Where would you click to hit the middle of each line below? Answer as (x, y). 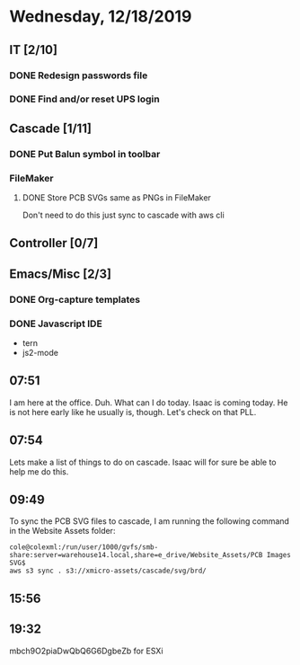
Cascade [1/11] (51, 128)
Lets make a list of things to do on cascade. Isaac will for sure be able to (143, 462)
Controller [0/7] (54, 243)
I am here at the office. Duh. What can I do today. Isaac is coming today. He (149, 403)
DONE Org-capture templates (75, 299)
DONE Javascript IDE (56, 324)
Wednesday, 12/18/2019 (101, 17)
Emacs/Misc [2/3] (61, 274)
